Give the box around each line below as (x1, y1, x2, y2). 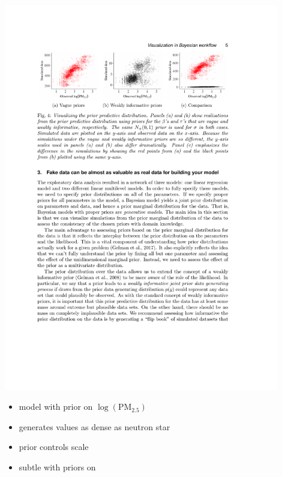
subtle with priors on (19, 460, 96, 473)
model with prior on (19, 400, 93, 413)
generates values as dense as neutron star (19, 420, 170, 433)
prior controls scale (19, 440, 89, 453)
